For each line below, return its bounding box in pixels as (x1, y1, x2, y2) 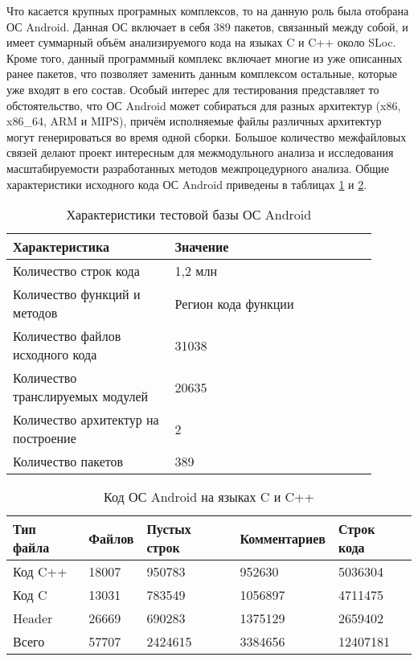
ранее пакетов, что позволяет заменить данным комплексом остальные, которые (6, 65, 397, 82)
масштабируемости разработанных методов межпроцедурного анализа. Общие (6, 159, 390, 176)
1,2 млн (174, 261, 218, 281)
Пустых (146, 519, 191, 539)
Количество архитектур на (13, 410, 159, 429)
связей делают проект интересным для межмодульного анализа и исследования (6, 144, 394, 161)
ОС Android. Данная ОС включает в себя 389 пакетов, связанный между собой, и (6, 18, 408, 35)
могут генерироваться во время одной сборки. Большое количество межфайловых (6, 128, 407, 145)
